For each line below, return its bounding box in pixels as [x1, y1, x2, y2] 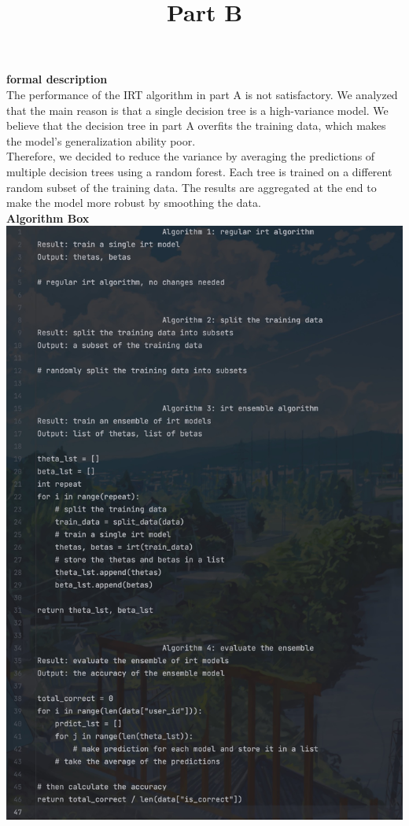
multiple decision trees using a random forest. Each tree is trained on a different [6, 163, 392, 179]
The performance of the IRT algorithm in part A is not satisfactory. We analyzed [6, 86, 398, 102]
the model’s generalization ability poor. [6, 132, 196, 149]
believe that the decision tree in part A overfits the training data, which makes [6, 117, 386, 134]
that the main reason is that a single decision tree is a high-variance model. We [6, 101, 389, 118]
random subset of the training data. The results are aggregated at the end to [6, 179, 377, 195]
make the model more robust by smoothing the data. [6, 194, 261, 211]
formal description [6, 71, 108, 87]
